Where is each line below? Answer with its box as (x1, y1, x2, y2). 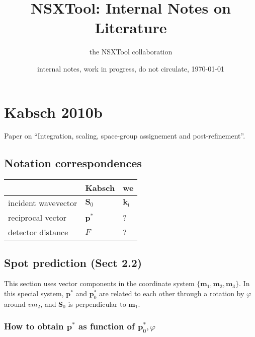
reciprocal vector (8, 212, 67, 224)
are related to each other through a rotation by (99, 288, 244, 299)
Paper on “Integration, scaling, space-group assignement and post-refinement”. (4, 130, 245, 141)
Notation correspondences (4, 155, 142, 171)
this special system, (4, 288, 64, 299)
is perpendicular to (68, 298, 126, 309)
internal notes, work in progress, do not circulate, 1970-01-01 (37, 63, 224, 74)
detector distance (8, 226, 68, 238)
